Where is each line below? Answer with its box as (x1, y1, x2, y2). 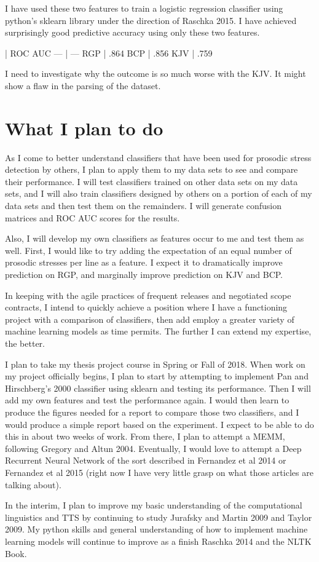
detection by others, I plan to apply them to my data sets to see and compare (5, 163, 298, 176)
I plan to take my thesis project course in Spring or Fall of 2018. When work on (5, 357, 305, 370)
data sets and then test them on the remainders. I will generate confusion (5, 199, 282, 212)
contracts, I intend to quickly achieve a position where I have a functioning (5, 301, 288, 314)
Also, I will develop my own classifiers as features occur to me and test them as (5, 232, 304, 245)
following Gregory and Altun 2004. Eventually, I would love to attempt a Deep (5, 441, 302, 454)
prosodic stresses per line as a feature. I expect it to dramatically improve (5, 256, 283, 269)
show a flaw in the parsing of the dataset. (5, 79, 161, 92)
